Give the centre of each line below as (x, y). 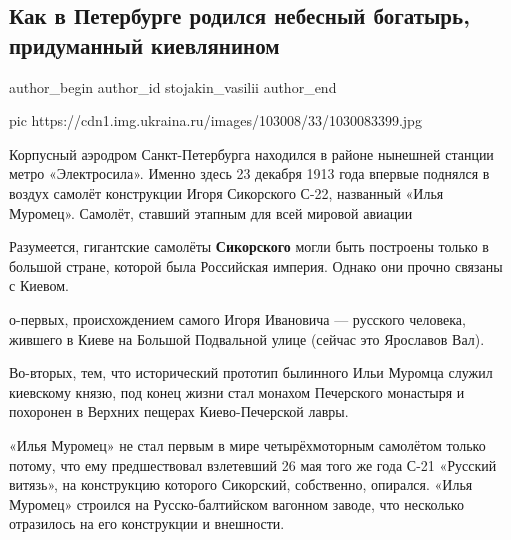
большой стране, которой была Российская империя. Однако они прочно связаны (256, 265)
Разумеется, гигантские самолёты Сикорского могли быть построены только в (249, 246)
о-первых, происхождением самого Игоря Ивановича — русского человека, (237, 318)
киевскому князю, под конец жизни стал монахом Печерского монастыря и (237, 391)
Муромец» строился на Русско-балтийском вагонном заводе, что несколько (236, 503)
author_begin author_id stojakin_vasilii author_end (173, 86)
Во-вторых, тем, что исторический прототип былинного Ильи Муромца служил (251, 372)
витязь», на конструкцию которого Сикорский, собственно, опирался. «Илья (241, 484)
